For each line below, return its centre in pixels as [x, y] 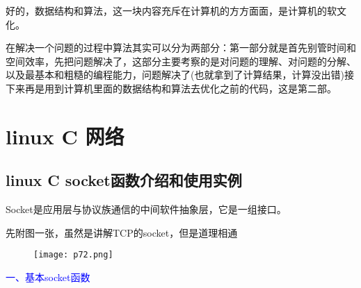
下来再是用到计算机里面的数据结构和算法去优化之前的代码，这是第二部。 [171, 88]
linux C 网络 [65, 136]
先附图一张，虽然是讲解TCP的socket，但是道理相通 [122, 232]
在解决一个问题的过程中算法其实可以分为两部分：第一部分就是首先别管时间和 [181, 48]
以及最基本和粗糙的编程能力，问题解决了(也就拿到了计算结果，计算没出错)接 [180, 75]
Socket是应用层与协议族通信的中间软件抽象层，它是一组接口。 [146, 209]
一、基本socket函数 [48, 277]
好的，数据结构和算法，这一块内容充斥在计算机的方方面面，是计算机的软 [171, 10]
